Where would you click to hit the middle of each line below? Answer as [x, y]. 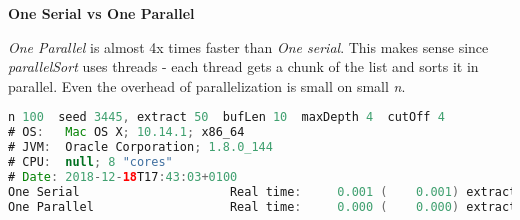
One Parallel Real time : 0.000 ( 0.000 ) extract [262, 206]
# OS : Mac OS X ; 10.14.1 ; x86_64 [126, 132]
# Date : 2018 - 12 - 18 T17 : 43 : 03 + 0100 [123, 176]
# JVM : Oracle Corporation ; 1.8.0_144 [140, 147]
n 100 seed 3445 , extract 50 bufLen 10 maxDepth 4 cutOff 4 [226, 117]
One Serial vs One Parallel [101, 13]
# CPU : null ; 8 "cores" [90, 162]
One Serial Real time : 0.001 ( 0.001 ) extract [262, 191]
